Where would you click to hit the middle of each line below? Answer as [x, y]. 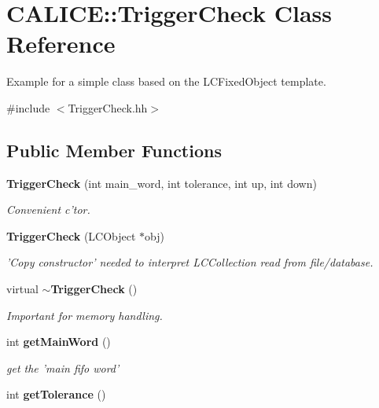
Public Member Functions [114, 150]
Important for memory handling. [85, 315]
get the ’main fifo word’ [63, 368]
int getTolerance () [56, 394]
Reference [61, 44]
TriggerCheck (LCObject [71, 235]
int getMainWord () [59, 342]
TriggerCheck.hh [108, 107]
